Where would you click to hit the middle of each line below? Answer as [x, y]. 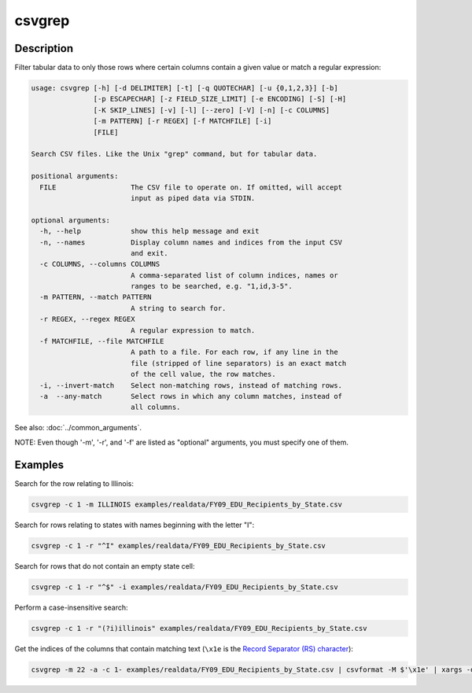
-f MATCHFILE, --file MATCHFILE [102, 341]
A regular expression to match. [193, 330]
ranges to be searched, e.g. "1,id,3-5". [211, 286]
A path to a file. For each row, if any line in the [234, 352]
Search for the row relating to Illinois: [74, 483]
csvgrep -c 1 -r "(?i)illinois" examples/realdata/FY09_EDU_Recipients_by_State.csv [199, 628]
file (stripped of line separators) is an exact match [238, 363]
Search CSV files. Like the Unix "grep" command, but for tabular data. [174, 154]
